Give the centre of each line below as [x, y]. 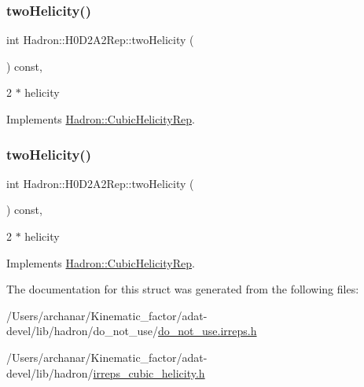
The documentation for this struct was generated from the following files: [183, 289]
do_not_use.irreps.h [208, 331]
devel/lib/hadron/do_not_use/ [83, 331]
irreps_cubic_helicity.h [149, 372]
